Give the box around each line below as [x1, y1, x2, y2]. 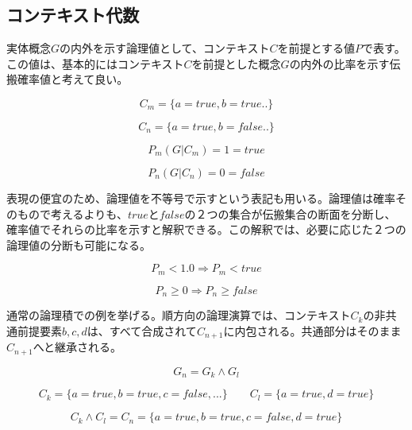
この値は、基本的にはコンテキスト [6, 55, 184, 72]
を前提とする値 [277, 40, 356, 56]
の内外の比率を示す [289, 55, 390, 72]
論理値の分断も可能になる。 [6, 236, 151, 253]
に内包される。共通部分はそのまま [223, 322, 402, 339]
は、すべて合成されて [87, 322, 197, 339]
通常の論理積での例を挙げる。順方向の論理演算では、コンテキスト [6, 307, 351, 323]
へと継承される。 [33, 339, 121, 355]
